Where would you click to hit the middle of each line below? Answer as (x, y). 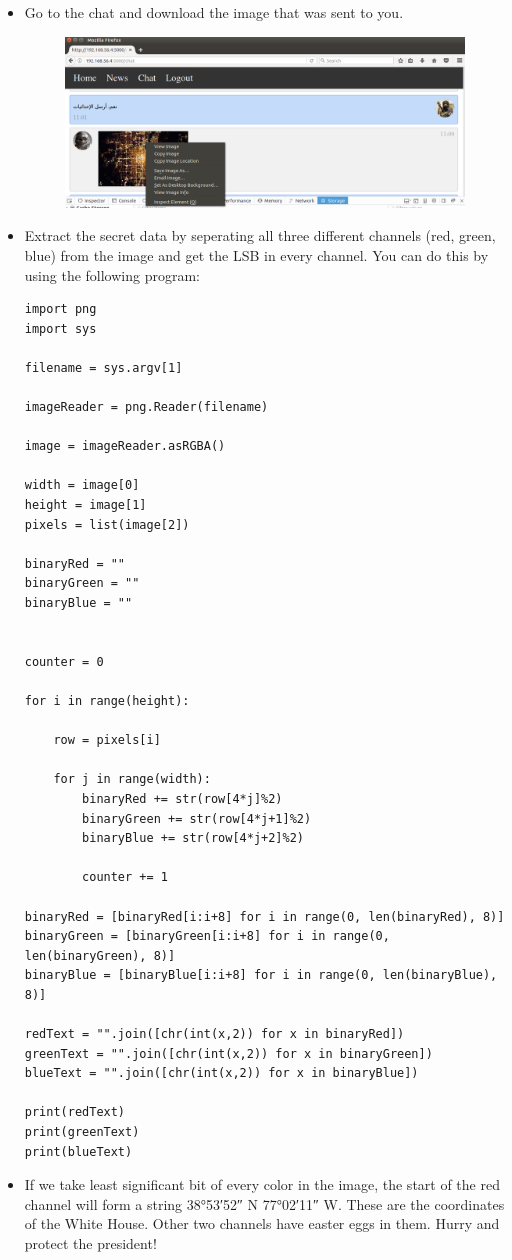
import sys (60, 328)
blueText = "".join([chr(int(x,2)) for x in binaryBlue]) (221, 1073)
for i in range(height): (107, 701)
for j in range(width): (132, 779)
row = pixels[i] (107, 740)
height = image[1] (85, 505)
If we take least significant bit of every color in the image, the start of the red (262, 1184)
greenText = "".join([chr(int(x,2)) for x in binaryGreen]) (228, 1053)
